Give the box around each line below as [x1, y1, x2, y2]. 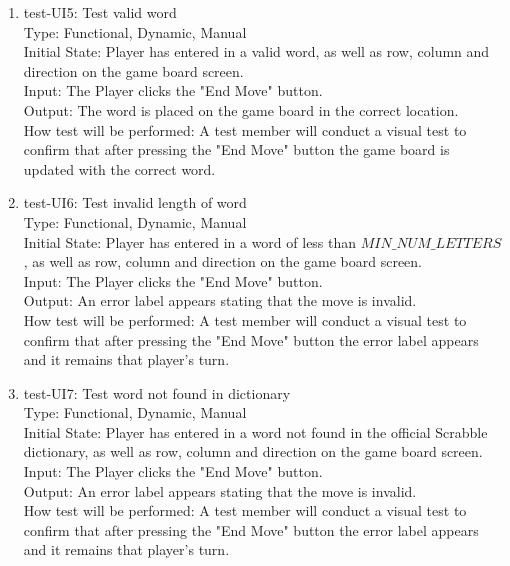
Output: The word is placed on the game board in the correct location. [23, 99, 459, 120]
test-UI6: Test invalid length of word [23, 192, 247, 213]
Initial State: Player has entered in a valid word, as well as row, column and [23, 41, 490, 62]
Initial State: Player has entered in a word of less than [23, 231, 357, 252]
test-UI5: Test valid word [23, 2, 177, 22]
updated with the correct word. [23, 158, 216, 179]
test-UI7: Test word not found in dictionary [23, 382, 291, 403]
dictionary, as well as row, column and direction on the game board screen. [23, 441, 483, 462]
